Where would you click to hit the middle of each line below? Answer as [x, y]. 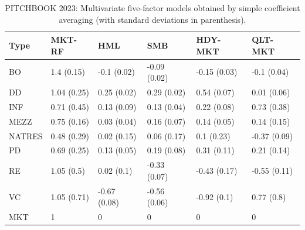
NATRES [26, 135]
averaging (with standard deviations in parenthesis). [152, 19]
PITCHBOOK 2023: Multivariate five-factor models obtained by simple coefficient [152, 8]
